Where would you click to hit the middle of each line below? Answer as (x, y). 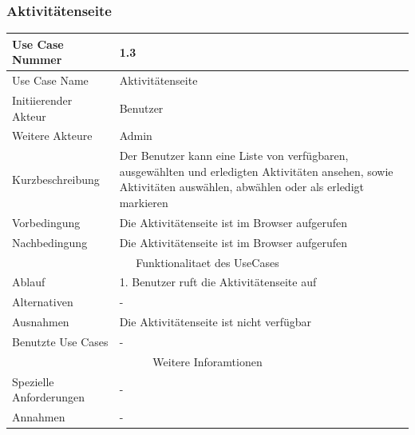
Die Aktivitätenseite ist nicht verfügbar (215, 322)
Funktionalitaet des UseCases (207, 262)
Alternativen (43, 302)
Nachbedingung (50, 242)
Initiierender (42, 100)
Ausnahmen (41, 322)
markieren (144, 203)
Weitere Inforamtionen (207, 361)
